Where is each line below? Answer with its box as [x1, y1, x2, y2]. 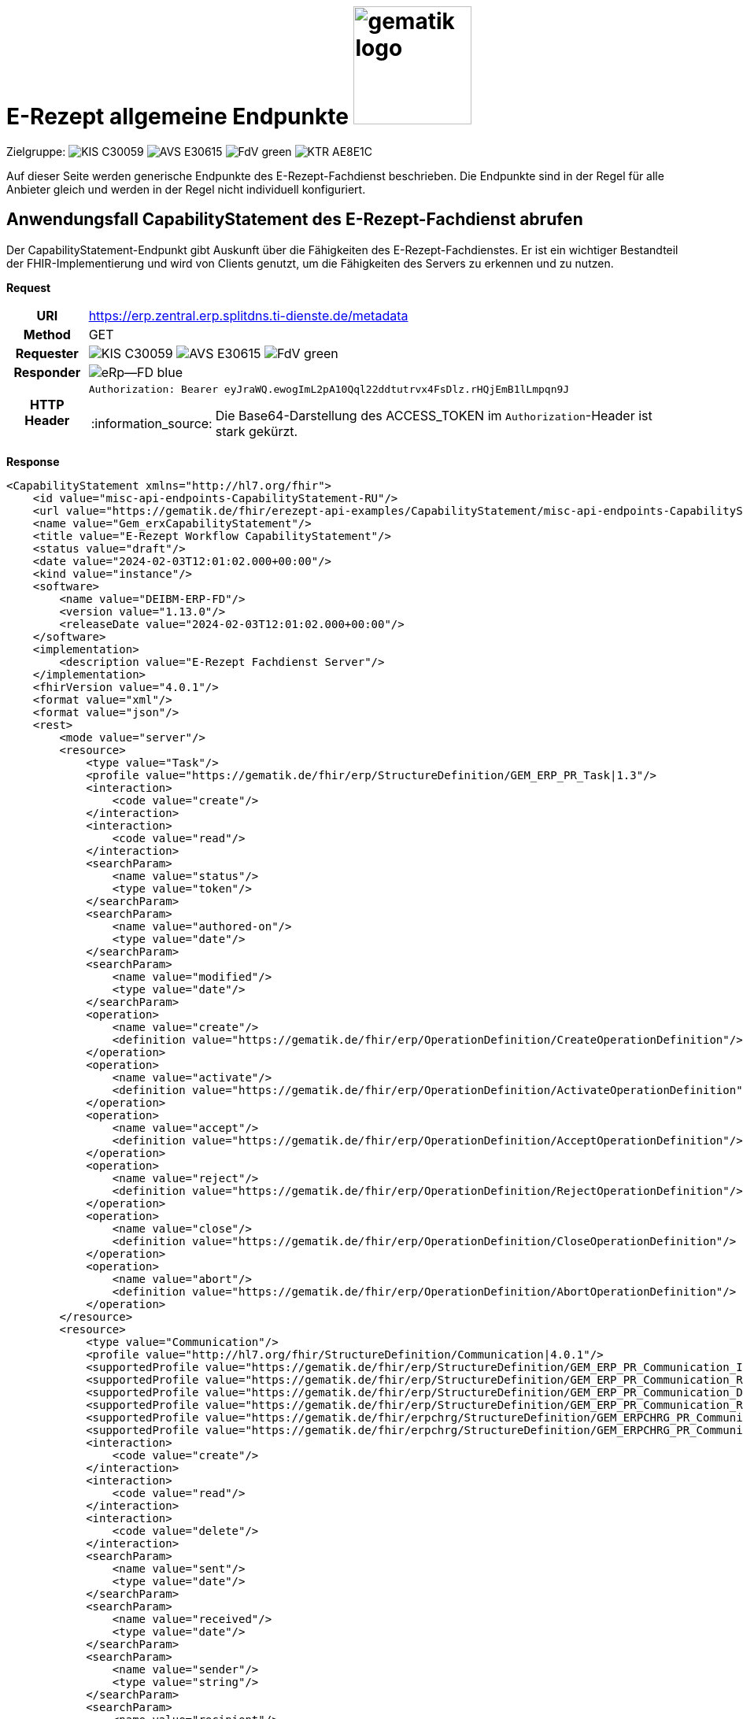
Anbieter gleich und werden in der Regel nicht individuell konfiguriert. [6, 182, 366, 196]
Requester [15, 345, 79, 361]
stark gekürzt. [215, 423, 298, 439]
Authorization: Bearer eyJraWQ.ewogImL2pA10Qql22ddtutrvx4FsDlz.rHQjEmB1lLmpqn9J [88, 383, 570, 395]
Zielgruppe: [6, 144, 66, 158]
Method [23, 326, 71, 342]
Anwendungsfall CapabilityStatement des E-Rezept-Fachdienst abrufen [6, 209, 583, 230]
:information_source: [91, 415, 213, 431]
